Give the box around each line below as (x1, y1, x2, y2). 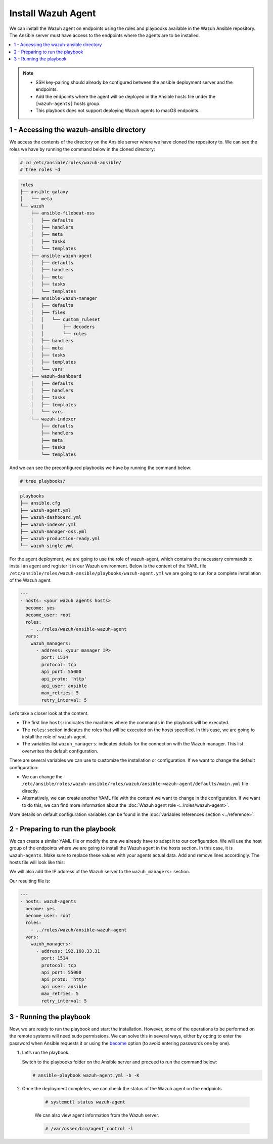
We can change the (22, 773, 63, 779)
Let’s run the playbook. (22, 1050, 70, 1056)
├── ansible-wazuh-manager (30, 295, 98, 301)
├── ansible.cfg (20, 500, 61, 506)
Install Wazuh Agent (9, 8, 96, 19)
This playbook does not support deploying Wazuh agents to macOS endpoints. (35, 108, 200, 114)
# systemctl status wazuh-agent (45, 1099, 126, 1105)
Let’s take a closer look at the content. (9, 710, 89, 716)
